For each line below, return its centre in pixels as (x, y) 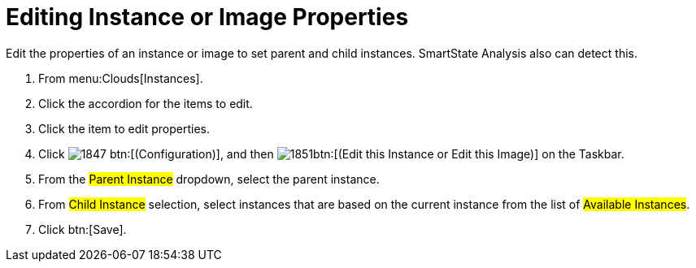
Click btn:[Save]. (83, 229)
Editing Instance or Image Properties (207, 17)
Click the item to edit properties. (124, 128)
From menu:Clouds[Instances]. (121, 78)
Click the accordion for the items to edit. (146, 103)
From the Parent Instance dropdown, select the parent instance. (209, 179)
